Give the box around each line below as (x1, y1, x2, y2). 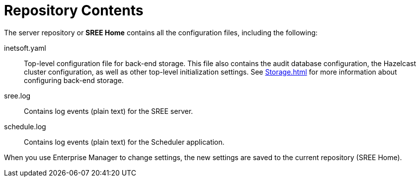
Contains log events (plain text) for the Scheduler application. (24, 137, 225, 146)
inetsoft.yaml (4, 43, 46, 52)
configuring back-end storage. (24, 76, 124, 85)
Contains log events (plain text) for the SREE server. (24, 106, 193, 115)
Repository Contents (4, 2, 144, 19)
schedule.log (4, 122, 46, 131)
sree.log (4, 91, 31, 100)
